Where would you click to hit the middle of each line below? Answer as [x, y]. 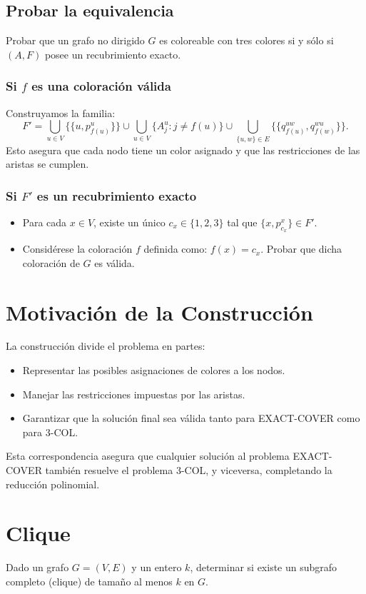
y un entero [157, 567]
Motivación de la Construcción [159, 312]
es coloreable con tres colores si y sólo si [246, 40]
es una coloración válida [101, 86]
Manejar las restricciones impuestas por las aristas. [134, 394]
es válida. [115, 262]
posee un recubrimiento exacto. [113, 54]
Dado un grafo [37, 567]
